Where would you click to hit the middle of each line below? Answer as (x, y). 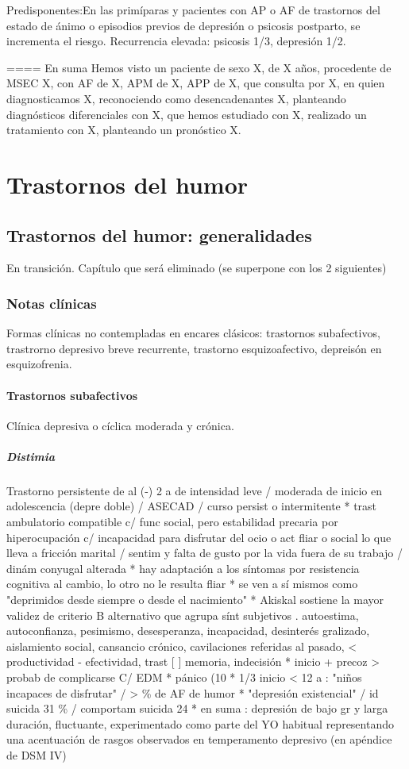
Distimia (31, 456)
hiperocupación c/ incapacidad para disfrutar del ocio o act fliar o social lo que (199, 537)
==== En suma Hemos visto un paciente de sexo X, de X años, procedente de (199, 67)
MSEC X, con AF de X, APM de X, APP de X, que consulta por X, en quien (196, 83)
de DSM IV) (37, 754)
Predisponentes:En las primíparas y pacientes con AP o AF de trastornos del (193, 10)
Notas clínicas (52, 303)
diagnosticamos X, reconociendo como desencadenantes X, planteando (176, 98)
